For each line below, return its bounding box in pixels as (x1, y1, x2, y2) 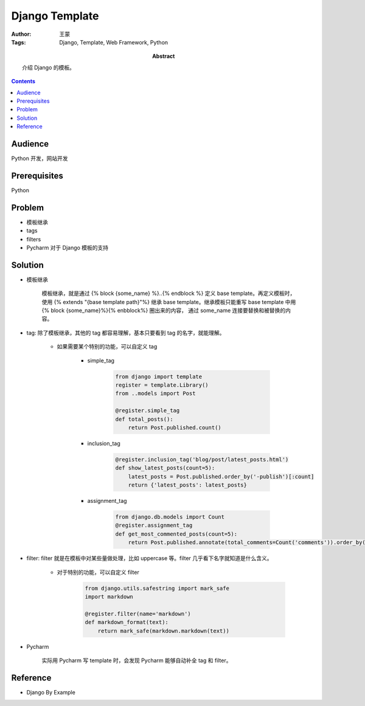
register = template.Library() (115, 381, 209, 389)
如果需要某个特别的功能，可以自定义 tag (57, 343, 158, 350)
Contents (11, 78, 36, 85)
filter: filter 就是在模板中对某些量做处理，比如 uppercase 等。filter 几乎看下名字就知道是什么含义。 (26, 555, 273, 562)
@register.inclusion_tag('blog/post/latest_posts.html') (115, 456, 289, 463)
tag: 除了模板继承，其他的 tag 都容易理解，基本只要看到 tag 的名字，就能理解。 (26, 329, 225, 336)
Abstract (152, 52, 175, 60)
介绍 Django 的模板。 (22, 64, 75, 71)
